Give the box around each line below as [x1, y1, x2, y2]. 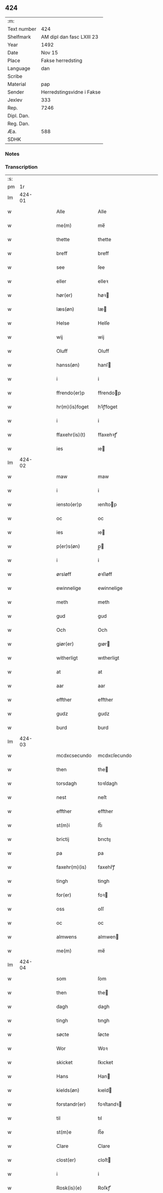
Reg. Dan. [7, 120, 30, 127]
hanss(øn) [56, 361, 80, 368]
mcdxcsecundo [56, 752, 92, 759]
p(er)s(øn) [56, 543, 80, 550]
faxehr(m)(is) [56, 864, 87, 870]
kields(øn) [56, 1087, 80, 1094]
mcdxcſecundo [98, 752, 132, 759]
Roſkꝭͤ [98, 1185, 111, 1192]
